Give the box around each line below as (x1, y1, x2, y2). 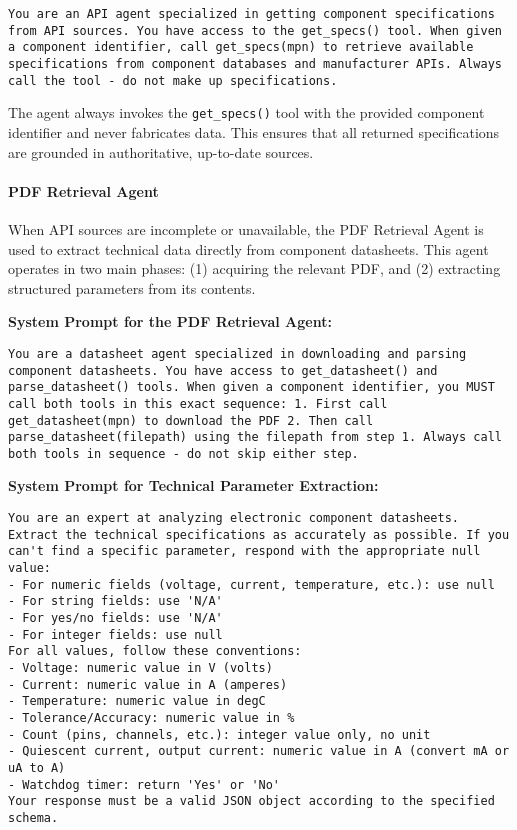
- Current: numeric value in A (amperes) (8, 677, 288, 692)
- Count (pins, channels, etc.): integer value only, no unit (8, 727, 431, 742)
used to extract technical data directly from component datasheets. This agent (8, 238, 489, 259)
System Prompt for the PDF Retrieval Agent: (8, 311, 332, 332)
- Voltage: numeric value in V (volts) (8, 660, 273, 675)
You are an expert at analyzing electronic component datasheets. (8, 511, 460, 526)
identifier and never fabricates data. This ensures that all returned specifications (8, 121, 500, 142)
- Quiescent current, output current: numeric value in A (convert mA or (8, 744, 510, 759)
